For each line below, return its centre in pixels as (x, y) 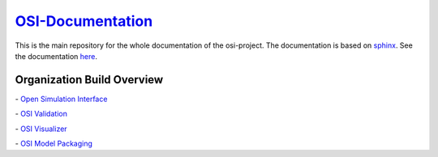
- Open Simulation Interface (61, 99)
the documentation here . (56, 56)
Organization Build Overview (89, 80)
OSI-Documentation (84, 21)
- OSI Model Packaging (54, 144)
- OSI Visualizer (41, 129)
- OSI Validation (41, 114)
